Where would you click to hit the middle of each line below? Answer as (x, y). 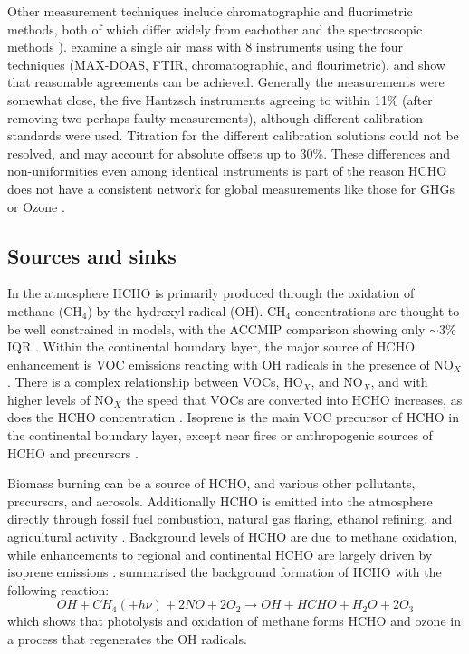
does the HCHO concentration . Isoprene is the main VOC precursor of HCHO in (234, 417)
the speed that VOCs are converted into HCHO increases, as (294, 399)
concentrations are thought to (377, 310)
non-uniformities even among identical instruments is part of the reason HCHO (227, 171)
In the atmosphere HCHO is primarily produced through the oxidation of (211, 293)
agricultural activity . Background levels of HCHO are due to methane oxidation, (233, 537)
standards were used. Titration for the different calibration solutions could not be (233, 135)
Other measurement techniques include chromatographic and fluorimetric (210, 11)
